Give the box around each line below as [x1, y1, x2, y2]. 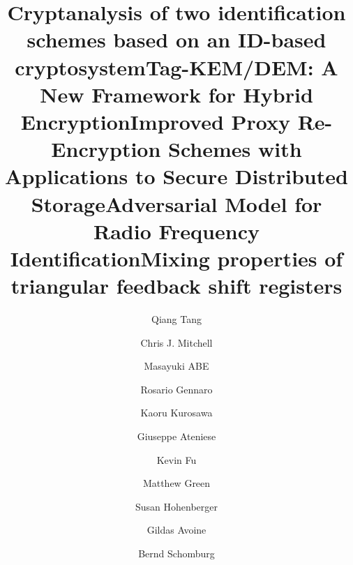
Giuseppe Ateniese [137, 428, 216, 443]
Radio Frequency [93, 216, 260, 245]
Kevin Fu [156, 452, 197, 467]
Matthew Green [142, 476, 211, 490]
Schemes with [168, 135, 302, 163]
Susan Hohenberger [135, 499, 218, 513]
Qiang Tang [151, 312, 202, 326]
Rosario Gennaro [140, 382, 213, 396]
